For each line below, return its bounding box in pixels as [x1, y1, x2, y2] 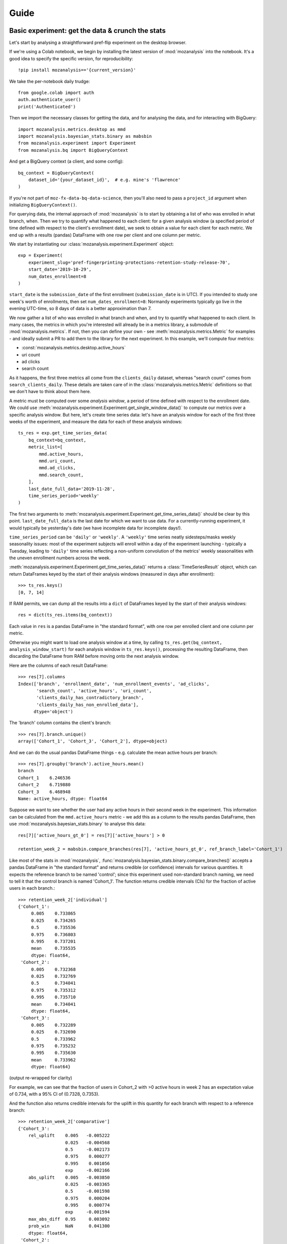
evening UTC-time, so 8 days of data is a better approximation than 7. [9, 306, 152, 311]
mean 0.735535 [31, 945, 76, 951]
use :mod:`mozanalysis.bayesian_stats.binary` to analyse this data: [9, 821, 146, 827]
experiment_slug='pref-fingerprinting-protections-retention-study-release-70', [28, 259, 231, 265]
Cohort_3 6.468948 [18, 789, 71, 795]
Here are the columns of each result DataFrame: [9, 662, 108, 668]
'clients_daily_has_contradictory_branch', [36, 695, 144, 701]
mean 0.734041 [31, 1001, 76, 1007]
